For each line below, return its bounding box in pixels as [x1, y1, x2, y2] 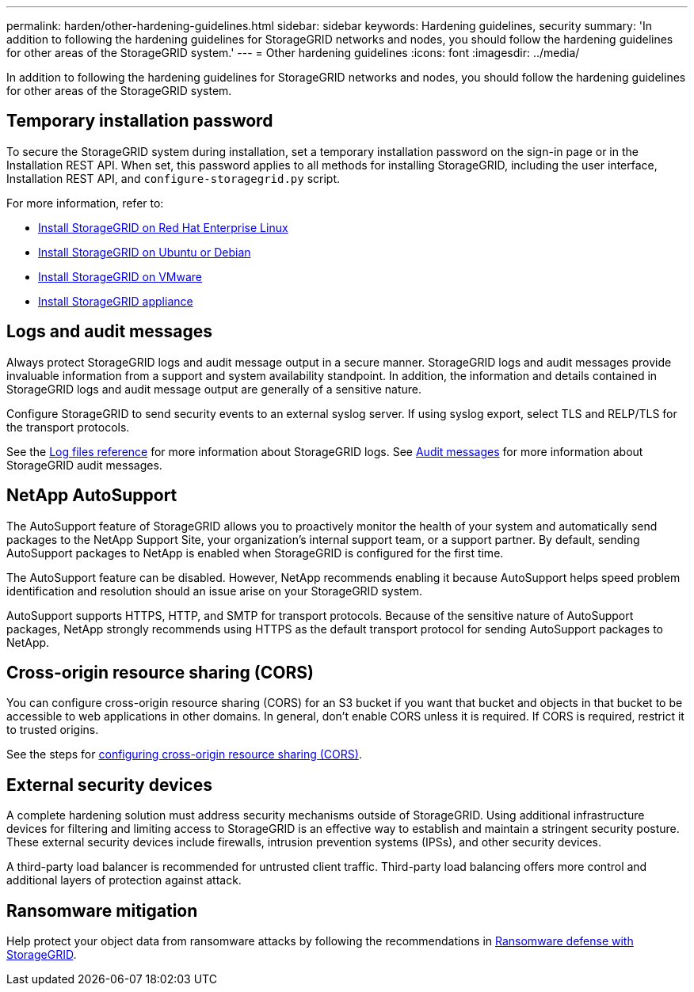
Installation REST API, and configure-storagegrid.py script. [6, 171, 341, 185]
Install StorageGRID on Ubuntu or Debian [38, 245, 251, 259]
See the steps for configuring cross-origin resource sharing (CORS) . [6, 747, 362, 762]
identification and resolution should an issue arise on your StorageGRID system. [6, 583, 422, 598]
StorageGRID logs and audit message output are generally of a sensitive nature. [6, 382, 422, 396]
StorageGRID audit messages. [6, 458, 162, 472]
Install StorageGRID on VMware [38, 269, 203, 283]
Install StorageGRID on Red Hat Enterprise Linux [38, 220, 288, 234]
